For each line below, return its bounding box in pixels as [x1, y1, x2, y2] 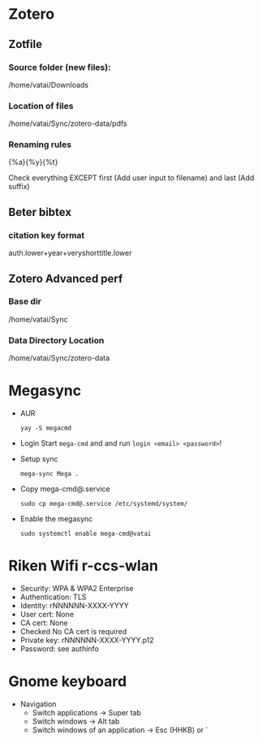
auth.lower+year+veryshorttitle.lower [8, 248, 132, 258]
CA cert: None [19, 618, 68, 628]
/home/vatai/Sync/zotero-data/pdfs [8, 119, 127, 128]
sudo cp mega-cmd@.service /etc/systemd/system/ [19, 500, 188, 508]
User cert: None [19, 610, 75, 620]
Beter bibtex [8, 205, 71, 219]
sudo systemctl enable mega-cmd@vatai [19, 529, 152, 538]
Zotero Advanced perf [8, 271, 123, 285]
